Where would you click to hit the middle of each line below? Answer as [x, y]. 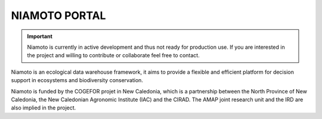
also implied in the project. [44, 108]
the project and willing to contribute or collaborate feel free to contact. [113, 55]
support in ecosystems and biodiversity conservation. [77, 80]
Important [40, 36]
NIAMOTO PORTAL [58, 15]
